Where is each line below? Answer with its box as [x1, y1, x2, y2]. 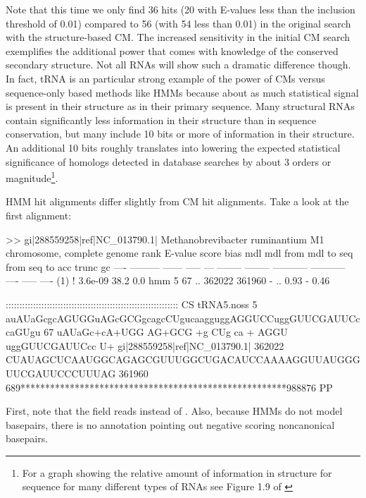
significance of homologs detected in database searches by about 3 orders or [6, 154, 332, 169]
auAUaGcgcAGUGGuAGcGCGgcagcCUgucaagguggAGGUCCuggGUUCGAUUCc [6, 310, 360, 325]
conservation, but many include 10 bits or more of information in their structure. [6, 126, 355, 141]
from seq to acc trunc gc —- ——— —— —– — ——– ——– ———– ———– [6, 259, 346, 274]
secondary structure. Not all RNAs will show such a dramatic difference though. [6, 57, 351, 72]
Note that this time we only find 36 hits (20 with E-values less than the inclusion [6, 2, 355, 16]
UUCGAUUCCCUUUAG [6, 365, 116, 380]
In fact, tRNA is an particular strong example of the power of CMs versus [6, 71, 325, 85]
